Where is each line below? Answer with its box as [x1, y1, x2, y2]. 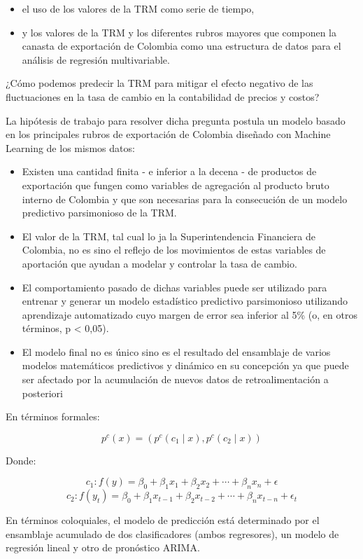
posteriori [22, 385, 63, 400]
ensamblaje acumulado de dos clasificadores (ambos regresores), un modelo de [6, 526, 339, 541]
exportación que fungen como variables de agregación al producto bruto [22, 177, 329, 192]
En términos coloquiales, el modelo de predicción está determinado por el [6, 513, 320, 527]
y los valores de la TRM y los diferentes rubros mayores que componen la [22, 25, 336, 39]
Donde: [6, 453, 36, 467]
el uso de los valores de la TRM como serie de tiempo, [22, 1, 255, 15]
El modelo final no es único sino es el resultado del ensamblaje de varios [22, 344, 331, 359]
